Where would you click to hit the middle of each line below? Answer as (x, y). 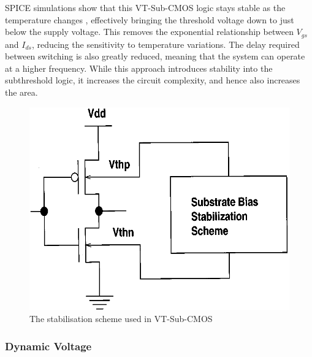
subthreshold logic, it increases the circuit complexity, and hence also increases (153, 80)
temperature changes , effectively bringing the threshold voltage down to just (150, 19)
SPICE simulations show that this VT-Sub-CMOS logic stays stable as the (145, 7)
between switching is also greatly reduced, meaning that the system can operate (155, 56)
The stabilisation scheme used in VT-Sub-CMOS (121, 319)
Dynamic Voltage (48, 346)
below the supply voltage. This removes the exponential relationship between (149, 32)
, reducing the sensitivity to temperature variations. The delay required (166, 44)
